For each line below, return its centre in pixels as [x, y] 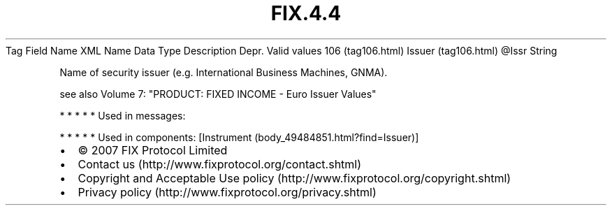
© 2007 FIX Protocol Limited [153, 150]
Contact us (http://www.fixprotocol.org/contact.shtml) [220, 164]
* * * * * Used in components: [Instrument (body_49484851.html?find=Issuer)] [239, 137]
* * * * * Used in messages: [123, 115]
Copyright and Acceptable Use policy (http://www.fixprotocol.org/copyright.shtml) [294, 178]
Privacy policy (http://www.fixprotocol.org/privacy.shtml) [227, 192]
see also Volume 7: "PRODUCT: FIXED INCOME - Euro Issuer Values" [218, 94]
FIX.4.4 [306, 13]
